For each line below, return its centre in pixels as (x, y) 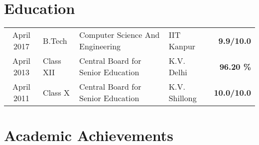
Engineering (100, 46)
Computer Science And (120, 35)
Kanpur (182, 46)
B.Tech (55, 40)
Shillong (183, 98)
